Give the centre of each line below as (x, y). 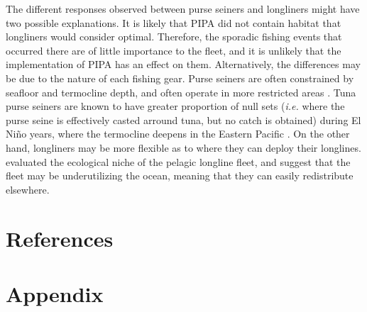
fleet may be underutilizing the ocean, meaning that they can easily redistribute (180, 175)
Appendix (55, 293)
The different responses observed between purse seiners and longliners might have (183, 9)
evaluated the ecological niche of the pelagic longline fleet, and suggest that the (178, 161)
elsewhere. (28, 189)
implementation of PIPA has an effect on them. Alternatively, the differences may (183, 64)
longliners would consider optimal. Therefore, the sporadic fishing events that (174, 37)
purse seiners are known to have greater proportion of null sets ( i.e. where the (175, 106)
